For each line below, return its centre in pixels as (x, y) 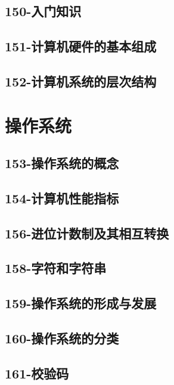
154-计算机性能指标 (62, 198)
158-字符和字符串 (56, 268)
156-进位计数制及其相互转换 (87, 233)
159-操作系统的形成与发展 (81, 303)
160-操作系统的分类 (62, 338)
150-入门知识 (43, 11)
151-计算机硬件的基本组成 (81, 46)
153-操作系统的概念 (62, 163)
